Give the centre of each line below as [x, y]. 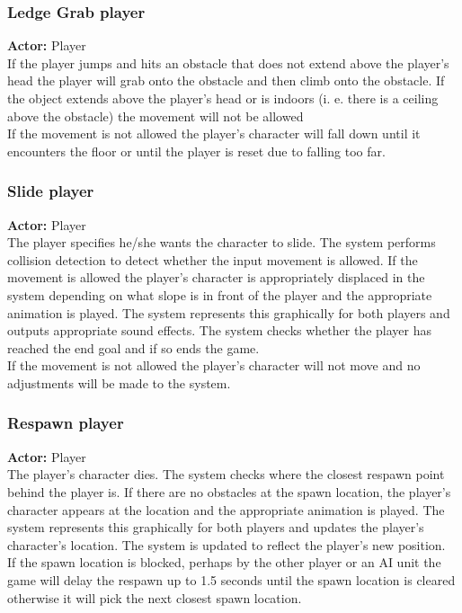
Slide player [51, 191]
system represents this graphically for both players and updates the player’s [216, 527]
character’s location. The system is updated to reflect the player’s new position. [227, 544]
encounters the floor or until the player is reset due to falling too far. [196, 151]
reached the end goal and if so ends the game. [133, 347]
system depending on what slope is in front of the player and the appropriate [220, 294]
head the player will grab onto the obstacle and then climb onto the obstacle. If [226, 80]
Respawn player [66, 423]
